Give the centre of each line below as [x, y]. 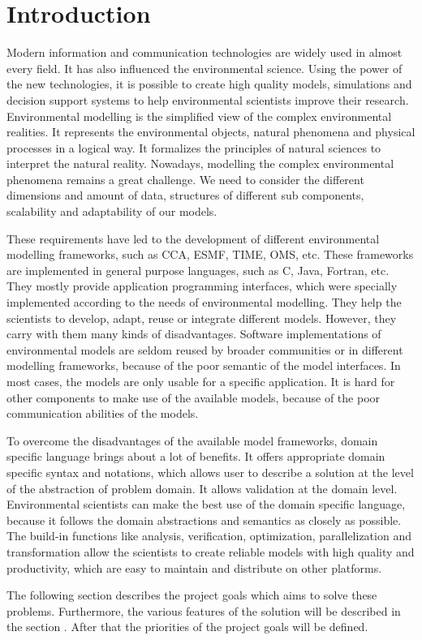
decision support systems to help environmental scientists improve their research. [208, 99]
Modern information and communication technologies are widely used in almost [205, 52]
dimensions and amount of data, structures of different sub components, [185, 195]
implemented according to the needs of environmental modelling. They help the [204, 302]
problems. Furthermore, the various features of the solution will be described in [204, 610]
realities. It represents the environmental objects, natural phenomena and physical [211, 132]
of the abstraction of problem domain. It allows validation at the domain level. [202, 488]
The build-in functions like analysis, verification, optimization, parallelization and [209, 536]
